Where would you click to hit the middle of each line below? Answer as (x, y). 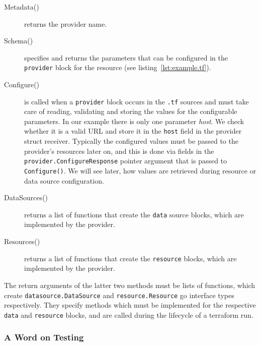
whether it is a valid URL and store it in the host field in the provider (133, 131)
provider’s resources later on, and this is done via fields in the (119, 151)
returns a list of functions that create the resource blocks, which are (131, 258)
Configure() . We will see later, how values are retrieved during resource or (140, 170)
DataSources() (26, 197)
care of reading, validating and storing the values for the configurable (131, 111)
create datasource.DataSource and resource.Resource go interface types (119, 295)
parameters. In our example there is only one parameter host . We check (134, 121)
